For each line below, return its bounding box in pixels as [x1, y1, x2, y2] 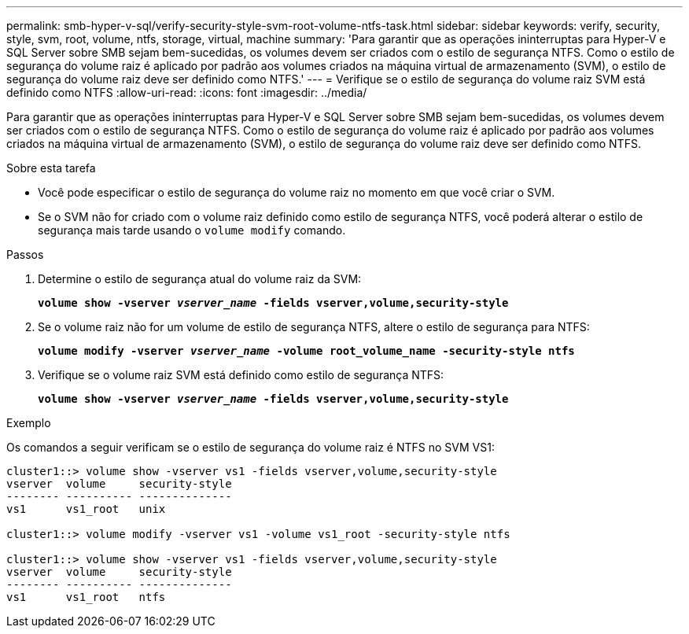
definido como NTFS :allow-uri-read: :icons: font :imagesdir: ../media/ [6, 86, 367, 99]
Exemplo [6, 416, 51, 429]
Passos [6, 248, 44, 261]
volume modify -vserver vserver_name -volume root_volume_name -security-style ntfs [38, 345, 575, 357]
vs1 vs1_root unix [6, 503, 166, 515]
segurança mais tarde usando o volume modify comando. [38, 223, 346, 237]
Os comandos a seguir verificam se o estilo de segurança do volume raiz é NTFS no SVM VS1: [6, 440, 495, 454]
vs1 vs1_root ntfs [6, 591, 166, 603]
